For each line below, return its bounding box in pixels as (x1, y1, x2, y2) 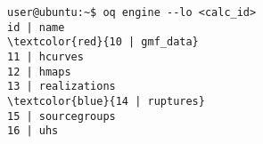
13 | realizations (7, 80, 116, 93)
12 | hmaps (7, 65, 71, 78)
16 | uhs (7, 124, 59, 138)
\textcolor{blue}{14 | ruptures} (7, 94, 205, 108)
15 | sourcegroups (7, 109, 116, 123)
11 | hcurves (7, 50, 84, 63)
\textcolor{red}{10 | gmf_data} (7, 36, 199, 49)
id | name (7, 20, 65, 34)
